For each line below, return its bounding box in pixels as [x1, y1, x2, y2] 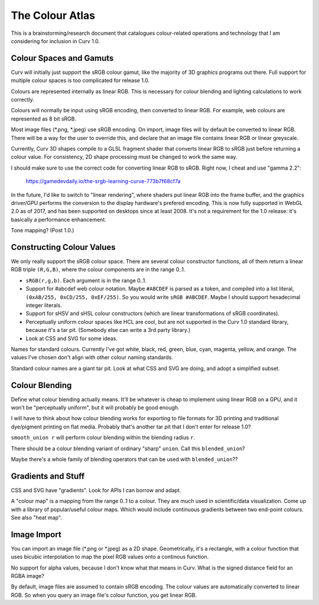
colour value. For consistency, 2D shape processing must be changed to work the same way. [11, 154, 237, 161]
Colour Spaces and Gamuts [11, 53, 114, 63]
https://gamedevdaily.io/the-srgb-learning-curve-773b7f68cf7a [25, 178, 181, 185]
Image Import [11, 529, 61, 539]
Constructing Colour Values [11, 242, 116, 252]
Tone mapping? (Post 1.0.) [11, 227, 74, 234]
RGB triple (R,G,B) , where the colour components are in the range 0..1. [11, 266, 185, 273]
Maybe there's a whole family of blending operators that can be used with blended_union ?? [11, 456, 238, 463]
